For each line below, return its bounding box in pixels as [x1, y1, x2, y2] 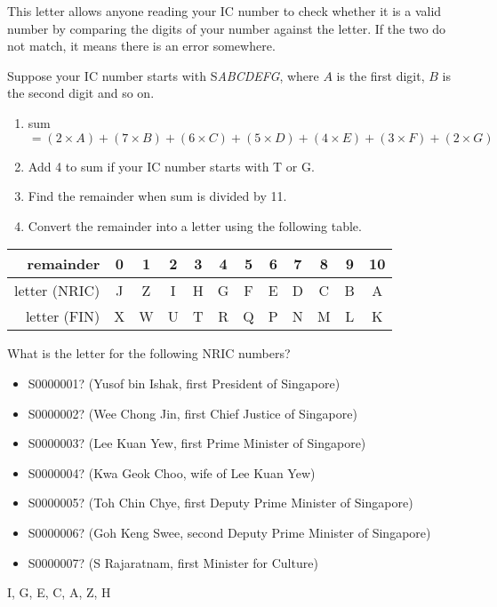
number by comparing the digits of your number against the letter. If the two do [7, 19, 446, 37]
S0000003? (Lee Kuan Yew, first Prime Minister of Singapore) [28, 434, 366, 452]
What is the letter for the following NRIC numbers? [7, 344, 291, 363]
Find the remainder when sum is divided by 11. [28, 187, 287, 205]
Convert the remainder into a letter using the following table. [28, 216, 362, 235]
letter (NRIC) [14, 280, 100, 301]
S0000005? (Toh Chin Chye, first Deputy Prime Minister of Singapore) [28, 493, 413, 512]
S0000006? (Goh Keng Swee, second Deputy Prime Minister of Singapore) [28, 523, 431, 541]
